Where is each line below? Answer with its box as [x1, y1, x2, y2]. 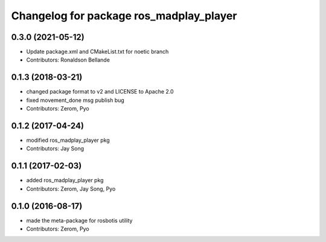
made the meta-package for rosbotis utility [26, 217, 133, 224]
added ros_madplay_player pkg [26, 177, 104, 184]
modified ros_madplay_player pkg [26, 136, 110, 144]
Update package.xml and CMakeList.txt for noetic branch [26, 48, 169, 56]
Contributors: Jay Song [26, 145, 85, 152]
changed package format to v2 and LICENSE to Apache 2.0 [26, 88, 174, 95]
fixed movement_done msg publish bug [26, 97, 125, 104]
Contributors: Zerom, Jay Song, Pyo [26, 185, 116, 193]
